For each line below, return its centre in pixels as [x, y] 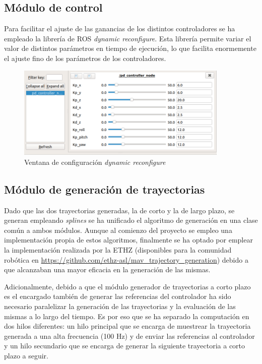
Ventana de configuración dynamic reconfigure [95, 162]
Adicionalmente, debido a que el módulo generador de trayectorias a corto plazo [127, 286]
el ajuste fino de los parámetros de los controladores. [85, 58]
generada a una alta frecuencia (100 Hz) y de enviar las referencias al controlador [129, 336]
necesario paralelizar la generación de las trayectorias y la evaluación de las [120, 306]
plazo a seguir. [26, 355]
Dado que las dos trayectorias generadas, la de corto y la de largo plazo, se [119, 210]
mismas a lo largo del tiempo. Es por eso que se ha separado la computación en [127, 316]
